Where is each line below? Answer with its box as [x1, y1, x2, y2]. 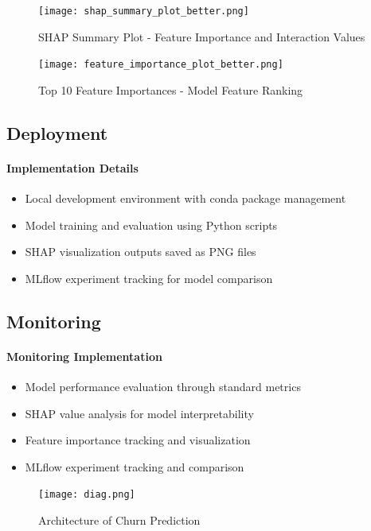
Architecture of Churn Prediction [38, 512, 201, 529]
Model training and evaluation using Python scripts [25, 216, 278, 233]
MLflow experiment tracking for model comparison [25, 269, 273, 286]
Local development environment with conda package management [25, 190, 346, 207]
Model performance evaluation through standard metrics [25, 378, 301, 395]
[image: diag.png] [38, 489, 135, 501]
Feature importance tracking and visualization [25, 432, 251, 448]
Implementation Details [6, 159, 139, 176]
